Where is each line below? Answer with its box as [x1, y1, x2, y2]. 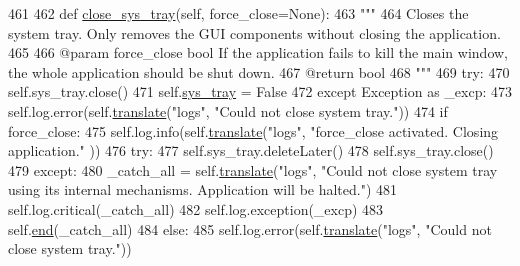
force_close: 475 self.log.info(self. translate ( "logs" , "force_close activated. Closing [8, 120, 499, 141]
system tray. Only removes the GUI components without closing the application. [8, 22, 501, 43]
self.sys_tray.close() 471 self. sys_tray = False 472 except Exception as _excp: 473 [8, 81, 512, 102]
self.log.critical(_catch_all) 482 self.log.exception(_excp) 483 [8, 198, 384, 219]
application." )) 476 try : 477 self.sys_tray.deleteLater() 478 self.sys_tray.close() [8, 140, 494, 161]
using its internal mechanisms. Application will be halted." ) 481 [8, 179, 398, 200]
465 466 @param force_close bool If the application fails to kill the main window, [8, 42, 508, 63]
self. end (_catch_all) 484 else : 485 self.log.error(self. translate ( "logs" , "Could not [8, 218, 492, 239]
